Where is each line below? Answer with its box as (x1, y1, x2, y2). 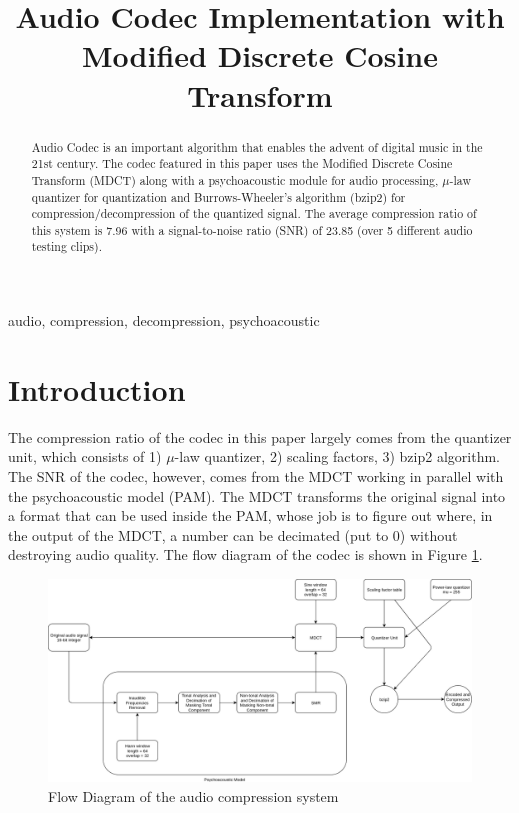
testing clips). (31, 238, 102, 255)
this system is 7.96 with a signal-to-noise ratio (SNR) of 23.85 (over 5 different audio (31, 221, 473, 238)
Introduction (8, 368, 186, 409)
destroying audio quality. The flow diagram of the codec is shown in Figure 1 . (8, 544, 483, 565)
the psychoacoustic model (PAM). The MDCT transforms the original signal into (8, 485, 506, 506)
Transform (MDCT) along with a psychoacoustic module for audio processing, (31, 171, 439, 188)
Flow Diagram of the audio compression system (48, 785, 339, 806)
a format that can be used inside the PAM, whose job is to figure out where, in (8, 505, 493, 526)
